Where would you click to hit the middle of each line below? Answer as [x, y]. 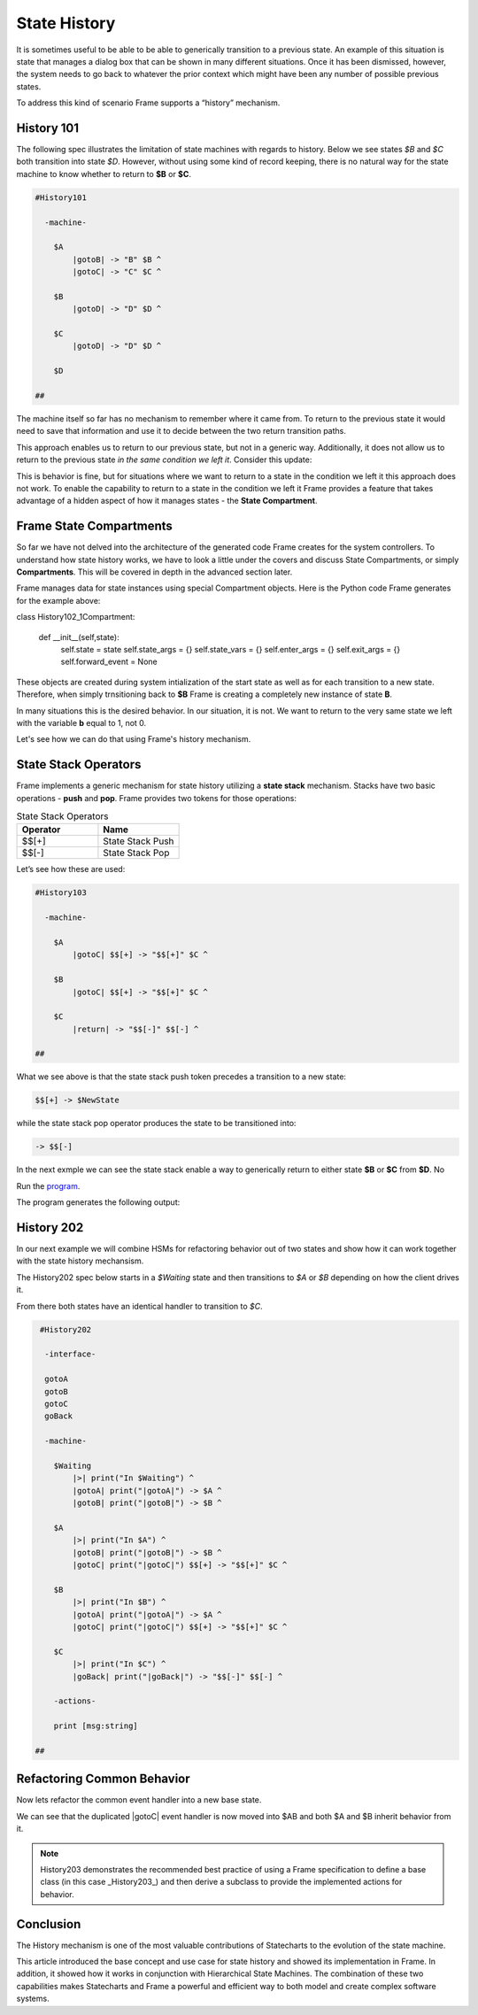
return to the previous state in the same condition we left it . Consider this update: [164, 459]
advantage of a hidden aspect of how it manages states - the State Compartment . [167, 501]
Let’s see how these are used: [71, 869]
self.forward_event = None [109, 662]
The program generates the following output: [98, 1202]
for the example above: [58, 600]
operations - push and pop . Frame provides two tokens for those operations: [156, 798]
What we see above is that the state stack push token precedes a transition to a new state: [181, 1077]
